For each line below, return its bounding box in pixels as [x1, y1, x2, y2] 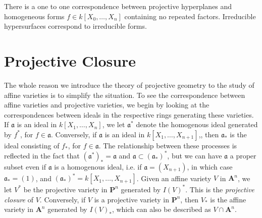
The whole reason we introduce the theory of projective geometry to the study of [4, 79, 254, 90]
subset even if [4, 161, 46, 172]
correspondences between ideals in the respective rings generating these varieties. [4, 109, 254, 120]
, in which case [187, 161, 233, 172]
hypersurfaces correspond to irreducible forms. [4, 21, 147, 31]
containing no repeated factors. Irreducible [124, 11, 256, 21]
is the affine [210, 194, 246, 204]
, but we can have [167, 150, 222, 160]
